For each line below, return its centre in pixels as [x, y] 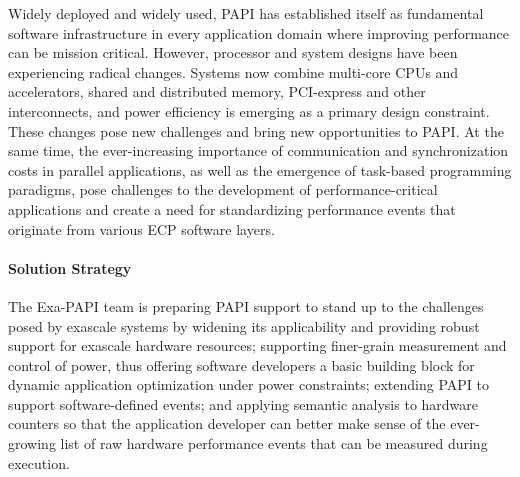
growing [32, 443]
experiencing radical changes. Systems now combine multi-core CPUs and [233, 71]
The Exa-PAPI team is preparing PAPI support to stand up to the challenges [246, 305]
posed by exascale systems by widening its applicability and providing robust [244, 325]
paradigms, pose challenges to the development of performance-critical [223, 189]
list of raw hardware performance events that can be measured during [274, 443]
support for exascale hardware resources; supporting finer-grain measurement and [257, 345]
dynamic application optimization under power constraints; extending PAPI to [248, 384]
